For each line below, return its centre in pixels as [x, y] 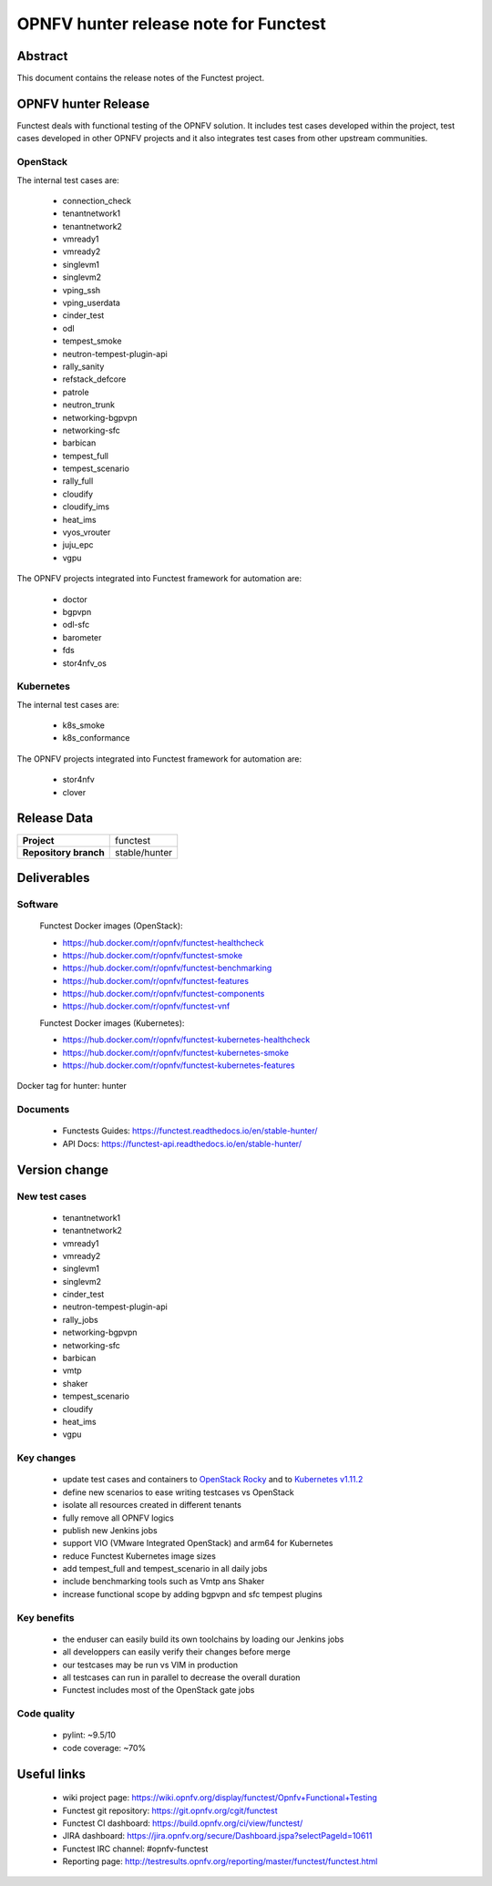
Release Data [55, 819]
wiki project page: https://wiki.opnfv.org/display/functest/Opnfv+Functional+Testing [220, 1798]
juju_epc [78, 545]
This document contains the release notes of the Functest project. [140, 78]
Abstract [42, 56]
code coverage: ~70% [104, 1748]
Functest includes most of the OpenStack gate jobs [159, 1690]
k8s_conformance [96, 738]
